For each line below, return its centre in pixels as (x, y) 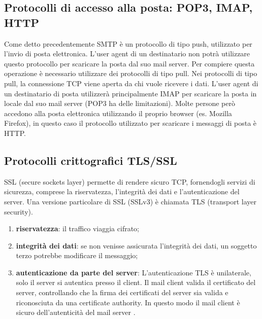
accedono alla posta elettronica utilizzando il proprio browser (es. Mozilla (118, 113)
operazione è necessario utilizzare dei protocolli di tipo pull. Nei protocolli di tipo (131, 73)
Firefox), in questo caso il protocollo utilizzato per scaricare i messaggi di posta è (130, 123)
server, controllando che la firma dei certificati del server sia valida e (122, 292)
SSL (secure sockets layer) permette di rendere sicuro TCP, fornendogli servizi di (130, 181)
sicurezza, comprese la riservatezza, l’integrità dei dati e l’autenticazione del (122, 191)
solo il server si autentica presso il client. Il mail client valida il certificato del (136, 282)
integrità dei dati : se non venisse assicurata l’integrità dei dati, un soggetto (136, 245)
